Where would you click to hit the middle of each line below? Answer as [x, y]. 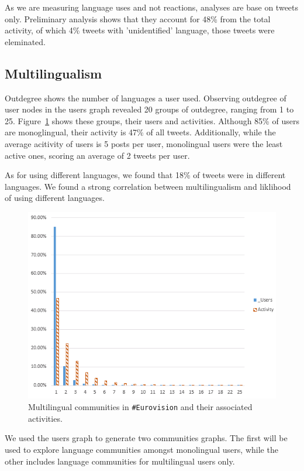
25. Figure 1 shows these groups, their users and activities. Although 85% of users [152, 120]
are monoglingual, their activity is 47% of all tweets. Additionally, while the [140, 132]
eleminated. [25, 41]
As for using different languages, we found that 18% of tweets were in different [145, 175]
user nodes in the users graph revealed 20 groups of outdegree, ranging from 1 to [149, 109]
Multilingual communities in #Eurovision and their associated [140, 407]
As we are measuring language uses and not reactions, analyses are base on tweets [152, 7]
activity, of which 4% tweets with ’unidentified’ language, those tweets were [140, 30]
